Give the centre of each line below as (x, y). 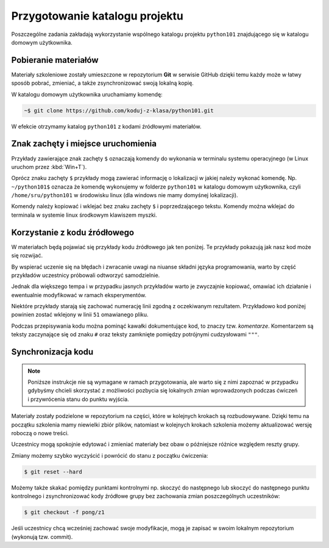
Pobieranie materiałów (55, 60)
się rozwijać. (27, 256)
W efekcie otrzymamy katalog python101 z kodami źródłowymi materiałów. (106, 126)
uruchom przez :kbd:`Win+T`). (49, 167)
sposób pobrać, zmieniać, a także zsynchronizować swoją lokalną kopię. (103, 83)
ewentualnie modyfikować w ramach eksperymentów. (79, 295)
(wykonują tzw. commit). (42, 536)
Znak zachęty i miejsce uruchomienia (84, 144)
